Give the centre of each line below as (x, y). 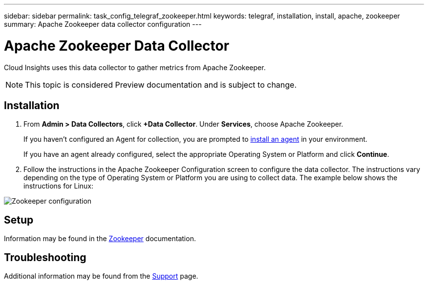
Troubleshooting (45, 257)
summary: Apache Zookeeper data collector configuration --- (103, 24)
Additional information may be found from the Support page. (101, 276)
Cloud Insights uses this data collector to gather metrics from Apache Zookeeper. (135, 67)
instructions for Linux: (59, 186)
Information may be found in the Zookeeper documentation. (100, 239)
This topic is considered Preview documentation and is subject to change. (161, 85)
